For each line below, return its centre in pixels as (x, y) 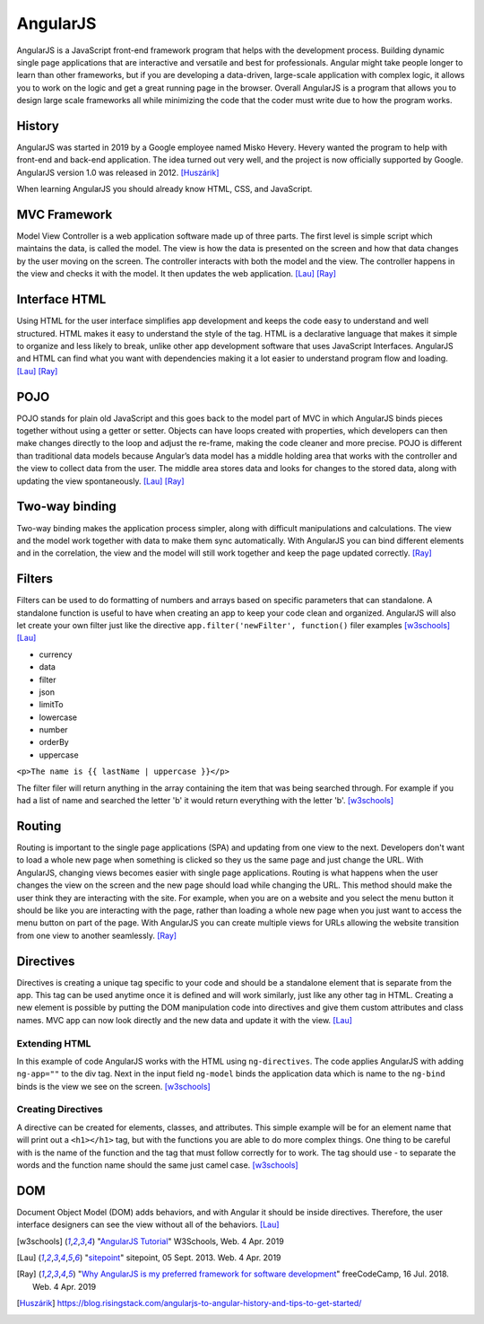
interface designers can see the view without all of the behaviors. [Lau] (148, 1224)
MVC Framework (65, 215)
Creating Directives (60, 1109)
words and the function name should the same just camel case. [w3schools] (158, 1165)
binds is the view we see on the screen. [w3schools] (113, 1086)
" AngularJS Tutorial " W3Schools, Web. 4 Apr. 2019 (190, 1241)
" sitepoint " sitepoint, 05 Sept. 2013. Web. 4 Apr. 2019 (183, 1258)
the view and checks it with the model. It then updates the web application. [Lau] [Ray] (176, 274)
